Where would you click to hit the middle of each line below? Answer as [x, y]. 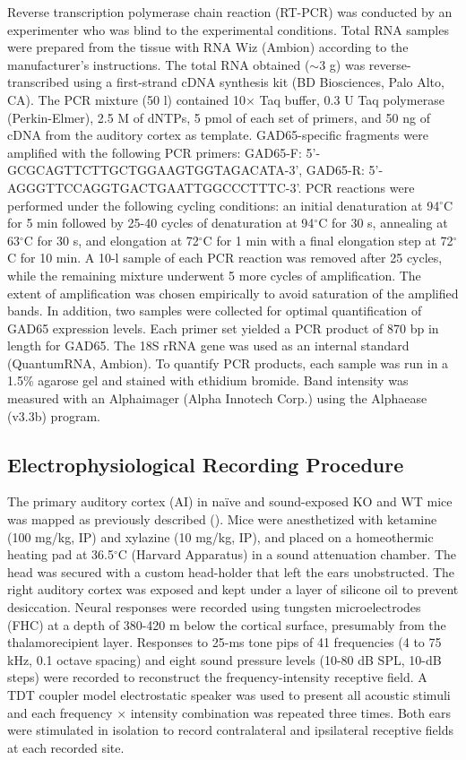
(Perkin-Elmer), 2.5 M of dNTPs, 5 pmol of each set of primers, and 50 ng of [219, 117]
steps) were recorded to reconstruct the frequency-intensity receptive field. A [217, 677]
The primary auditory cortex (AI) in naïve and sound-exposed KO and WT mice [230, 501]
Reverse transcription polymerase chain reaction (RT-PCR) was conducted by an [230, 12]
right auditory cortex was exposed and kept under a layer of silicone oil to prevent [233, 589]
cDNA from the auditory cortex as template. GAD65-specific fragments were [218, 135]
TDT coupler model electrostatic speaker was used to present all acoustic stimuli [229, 694]
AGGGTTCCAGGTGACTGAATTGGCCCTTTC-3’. [155, 187]
